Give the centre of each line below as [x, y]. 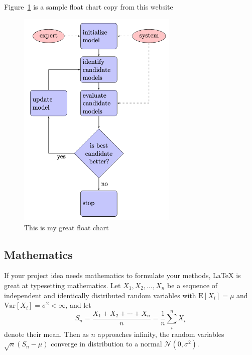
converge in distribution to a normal [106, 344]
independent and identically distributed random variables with [100, 295]
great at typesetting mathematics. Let [62, 285]
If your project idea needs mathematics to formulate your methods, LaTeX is [122, 275]
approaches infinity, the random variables [161, 334]
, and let [78, 305]
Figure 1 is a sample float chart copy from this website [89, 7]
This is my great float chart [67, 227]
